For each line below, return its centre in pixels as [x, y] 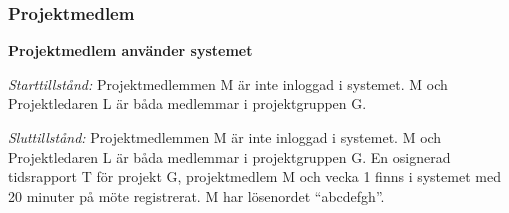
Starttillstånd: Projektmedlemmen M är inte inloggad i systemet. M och [228, 83]
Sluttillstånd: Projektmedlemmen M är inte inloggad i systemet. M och [225, 137]
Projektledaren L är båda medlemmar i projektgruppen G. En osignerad [229, 156]
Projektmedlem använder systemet [130, 50]
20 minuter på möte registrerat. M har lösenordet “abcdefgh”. [196, 195]
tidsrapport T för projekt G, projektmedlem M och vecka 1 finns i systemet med [254, 176]
